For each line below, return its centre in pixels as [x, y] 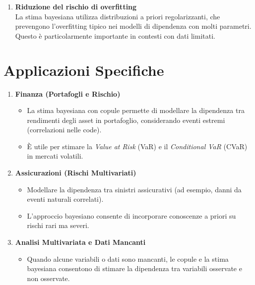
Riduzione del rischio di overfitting [76, 6]
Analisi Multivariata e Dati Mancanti [80, 242]
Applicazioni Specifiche [84, 70]
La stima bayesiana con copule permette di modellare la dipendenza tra [136, 110]
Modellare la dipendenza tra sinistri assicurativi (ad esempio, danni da [134, 189]
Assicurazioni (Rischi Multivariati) [76, 173]
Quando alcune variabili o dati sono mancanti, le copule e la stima [128, 258]
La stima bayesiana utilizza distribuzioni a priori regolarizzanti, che [118, 16]
